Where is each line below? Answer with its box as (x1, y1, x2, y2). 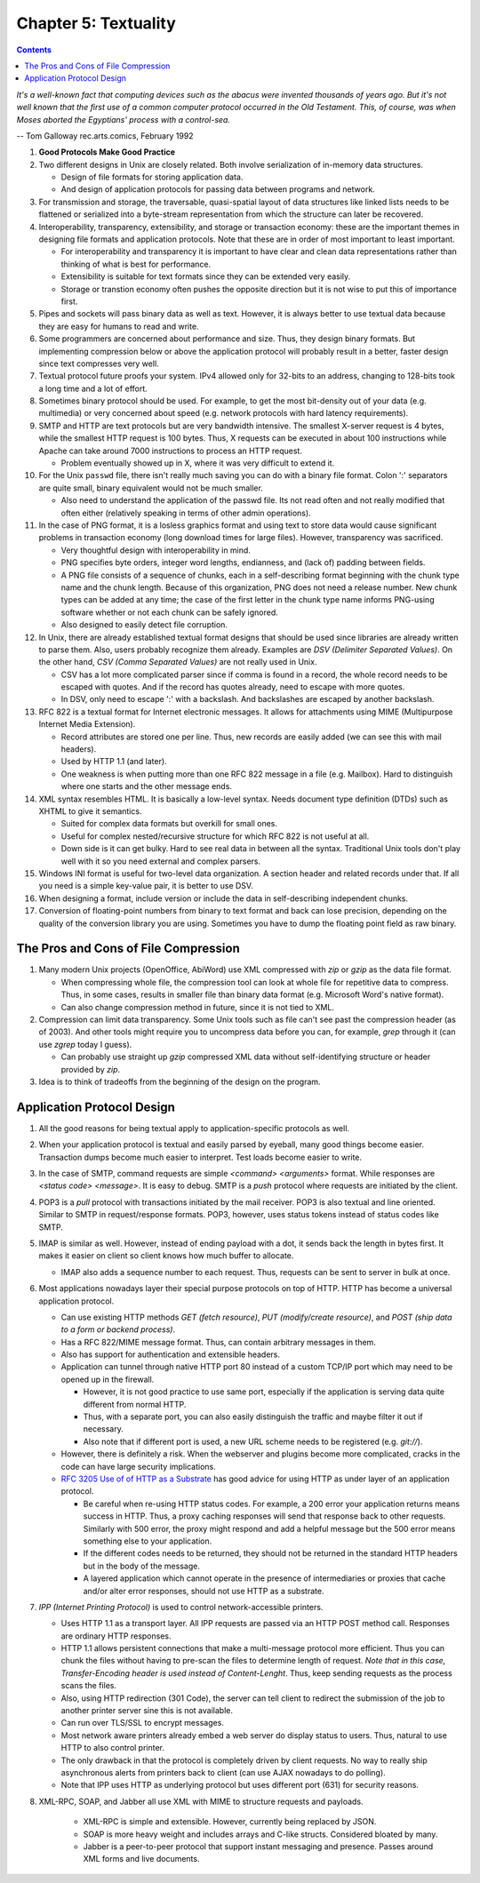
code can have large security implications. (60, 1461, 217, 1472)
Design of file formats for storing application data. (60, 172, 244, 182)
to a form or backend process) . (60, 1324, 176, 1335)
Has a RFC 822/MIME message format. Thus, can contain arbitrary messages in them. (60, 1336, 377, 1347)
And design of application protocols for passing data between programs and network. (60, 184, 375, 195)
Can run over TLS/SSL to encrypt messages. (60, 1718, 224, 1728)
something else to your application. (83, 1536, 212, 1546)
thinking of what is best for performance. (60, 259, 212, 269)
